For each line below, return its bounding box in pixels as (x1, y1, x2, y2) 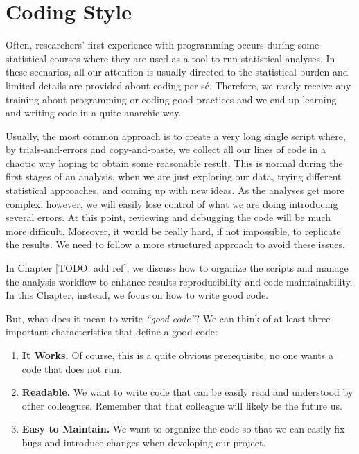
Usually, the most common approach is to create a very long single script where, (6, 128, 346, 143)
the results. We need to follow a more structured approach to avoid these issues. (6, 237, 345, 252)
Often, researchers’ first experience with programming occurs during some (6, 37, 319, 52)
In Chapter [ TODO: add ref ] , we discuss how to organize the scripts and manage (6, 261, 349, 275)
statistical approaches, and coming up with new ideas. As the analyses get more (6, 183, 344, 198)
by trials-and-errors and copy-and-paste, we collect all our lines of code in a (6, 142, 326, 157)
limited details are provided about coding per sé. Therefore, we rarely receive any (6, 78, 351, 92)
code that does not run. (21, 361, 122, 376)
